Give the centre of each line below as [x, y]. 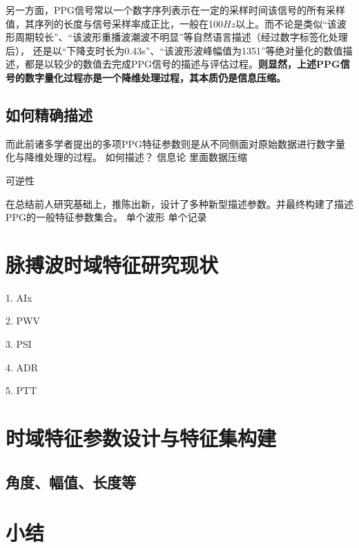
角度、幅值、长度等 [71, 481]
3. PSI [19, 344]
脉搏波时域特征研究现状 [112, 264]
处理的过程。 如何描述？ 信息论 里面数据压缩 [145, 157]
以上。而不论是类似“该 [286, 23]
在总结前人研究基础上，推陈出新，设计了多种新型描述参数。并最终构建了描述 [179, 203]
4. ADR [22, 367]
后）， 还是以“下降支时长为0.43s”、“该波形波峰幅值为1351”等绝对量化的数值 [174, 50]
